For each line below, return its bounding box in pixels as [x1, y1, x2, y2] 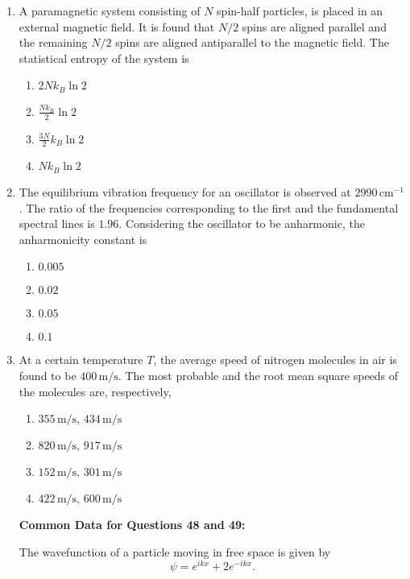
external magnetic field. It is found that [19, 18, 215, 35]
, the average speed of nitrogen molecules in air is [153, 351, 397, 368]
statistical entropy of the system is [19, 49, 189, 66]
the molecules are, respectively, [19, 383, 172, 399]
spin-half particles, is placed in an [217, 2, 383, 19]
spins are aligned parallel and [242, 18, 387, 35]
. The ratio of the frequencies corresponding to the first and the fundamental [19, 199, 399, 216]
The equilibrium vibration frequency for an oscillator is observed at [19, 183, 351, 200]
